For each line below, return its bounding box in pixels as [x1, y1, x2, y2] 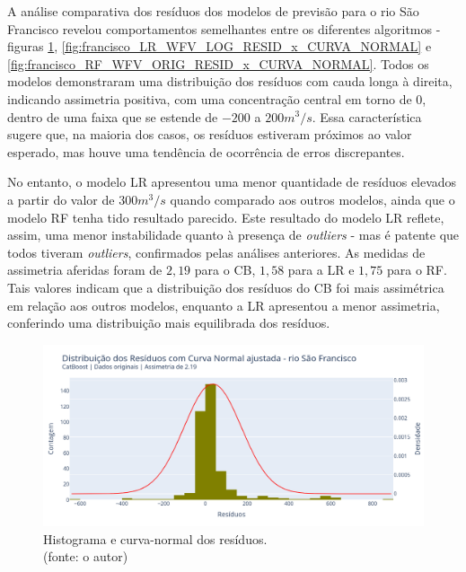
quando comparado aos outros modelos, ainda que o [170, 189, 455, 208]
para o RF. [386, 260, 447, 279]
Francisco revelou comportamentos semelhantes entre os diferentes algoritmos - [7, 19, 441, 38]
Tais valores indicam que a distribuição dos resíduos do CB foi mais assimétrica [7, 277, 444, 296]
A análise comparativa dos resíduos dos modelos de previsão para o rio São [7, 2, 419, 20]
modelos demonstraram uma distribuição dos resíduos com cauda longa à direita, [7, 72, 453, 91]
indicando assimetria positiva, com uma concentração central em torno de [7, 89, 412, 108]
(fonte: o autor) [43, 547, 128, 566]
